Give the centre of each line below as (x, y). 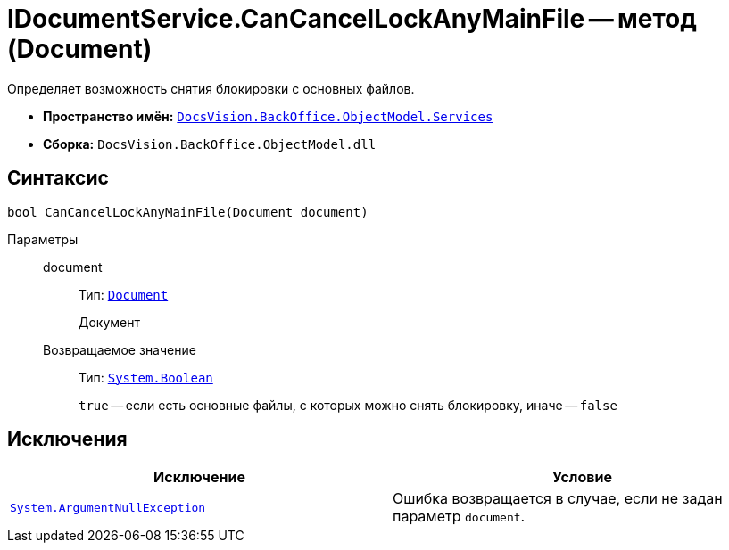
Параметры (43, 239)
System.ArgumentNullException (108, 507)
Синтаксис (58, 178)
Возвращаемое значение (120, 349)
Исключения (67, 439)
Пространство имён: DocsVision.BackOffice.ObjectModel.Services (268, 116)
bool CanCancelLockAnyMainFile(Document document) (188, 212)
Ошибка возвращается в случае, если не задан (558, 499)
